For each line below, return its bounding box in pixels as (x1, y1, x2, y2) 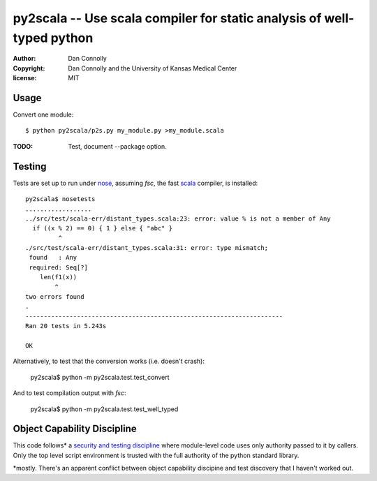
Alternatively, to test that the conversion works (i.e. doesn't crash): (13, 357, 205, 366)
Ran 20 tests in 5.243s (25, 322, 107, 330)
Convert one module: (13, 110, 74, 119)
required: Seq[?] (29, 263, 89, 272)
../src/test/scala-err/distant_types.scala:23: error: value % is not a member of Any (25, 214, 331, 223)
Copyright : (13, 64, 45, 73)
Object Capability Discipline (13, 423, 137, 435)
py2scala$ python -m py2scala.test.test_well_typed (30, 405, 179, 413)
